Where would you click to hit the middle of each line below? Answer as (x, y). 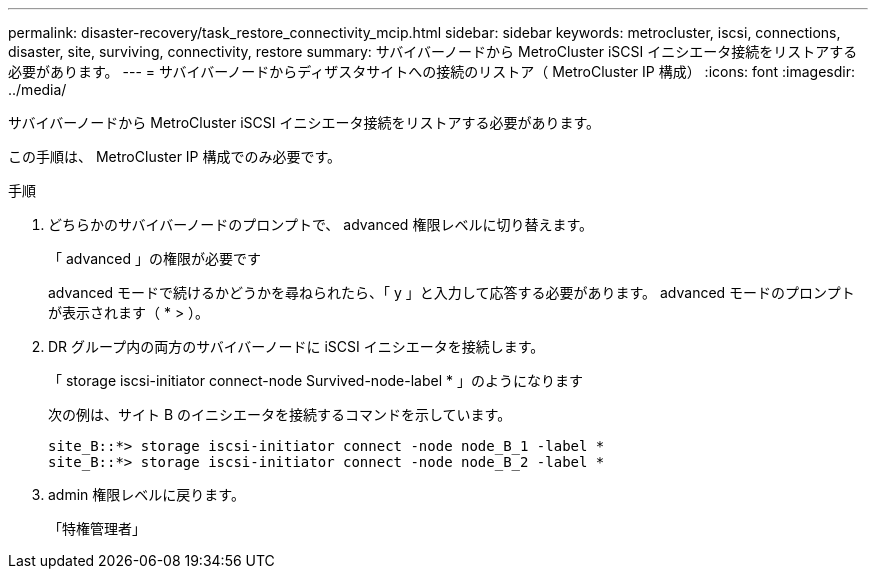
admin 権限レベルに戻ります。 (146, 494)
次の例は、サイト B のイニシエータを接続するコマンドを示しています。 (280, 414)
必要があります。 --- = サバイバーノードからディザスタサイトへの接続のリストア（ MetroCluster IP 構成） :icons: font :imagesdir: (431, 71)
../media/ (37, 89)
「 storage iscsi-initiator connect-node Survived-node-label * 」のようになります (315, 380)
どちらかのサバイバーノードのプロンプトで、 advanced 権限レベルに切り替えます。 (320, 224)
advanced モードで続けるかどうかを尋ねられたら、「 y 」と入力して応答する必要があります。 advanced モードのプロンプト (451, 292)
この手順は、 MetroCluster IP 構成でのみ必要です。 (175, 156)
